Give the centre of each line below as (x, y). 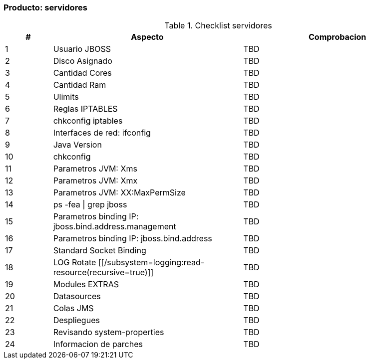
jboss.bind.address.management (115, 227)
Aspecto (147, 37)
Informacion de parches (98, 344)
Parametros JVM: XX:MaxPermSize (119, 193)
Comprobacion (337, 37)
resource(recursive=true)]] (103, 272)
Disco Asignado (83, 61)
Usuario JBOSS (82, 49)
